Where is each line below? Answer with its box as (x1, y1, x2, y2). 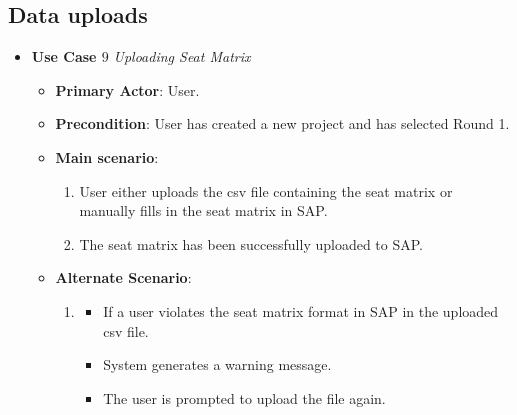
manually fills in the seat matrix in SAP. (79, 200, 328, 221)
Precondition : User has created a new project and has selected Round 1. (55, 113, 510, 134)
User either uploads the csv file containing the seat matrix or (79, 180, 453, 201)
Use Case (31, 46, 97, 67)
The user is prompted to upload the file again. (103, 387, 386, 408)
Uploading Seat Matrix (113, 46, 251, 67)
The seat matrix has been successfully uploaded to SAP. (79, 233, 424, 254)
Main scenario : (55, 146, 159, 167)
